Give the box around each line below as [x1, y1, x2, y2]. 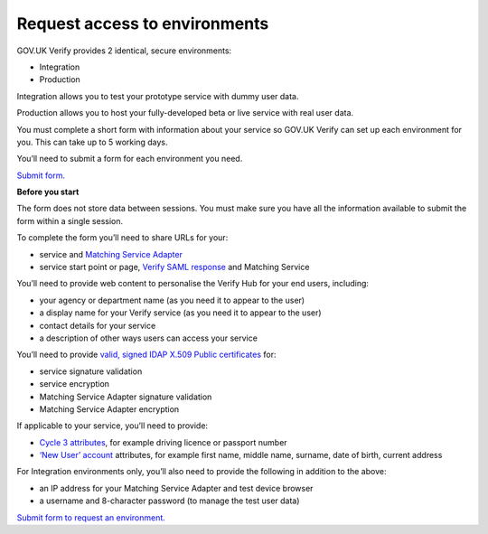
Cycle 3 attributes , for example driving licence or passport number [39, 436, 288, 447]
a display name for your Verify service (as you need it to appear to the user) [39, 307, 322, 318]
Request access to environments [16, 14, 269, 33]
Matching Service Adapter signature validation [39, 391, 212, 402]
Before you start [16, 186, 80, 198]
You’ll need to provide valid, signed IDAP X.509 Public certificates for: [16, 349, 277, 361]
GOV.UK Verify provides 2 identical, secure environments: [16, 45, 232, 56]
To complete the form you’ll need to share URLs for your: [16, 232, 229, 243]
